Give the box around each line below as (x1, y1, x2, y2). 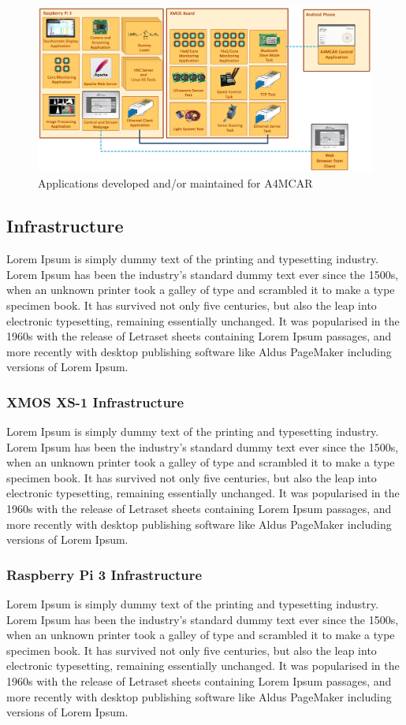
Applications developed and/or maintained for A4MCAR (38, 175, 313, 191)
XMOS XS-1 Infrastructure (6, 392, 184, 411)
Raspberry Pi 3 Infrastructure (6, 564, 203, 584)
